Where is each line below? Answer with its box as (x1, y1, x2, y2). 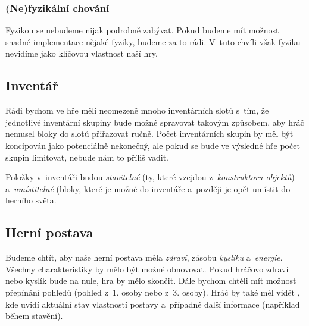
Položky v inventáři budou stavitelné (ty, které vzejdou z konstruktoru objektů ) (5, 171, 295, 183)
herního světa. (5, 194, 57, 206)
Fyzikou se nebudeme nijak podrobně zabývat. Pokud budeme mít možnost (5, 24, 279, 36)
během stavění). (5, 309, 63, 322)
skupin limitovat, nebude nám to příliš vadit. (5, 151, 169, 163)
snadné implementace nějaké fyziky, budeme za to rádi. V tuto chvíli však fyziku (5, 35, 301, 48)
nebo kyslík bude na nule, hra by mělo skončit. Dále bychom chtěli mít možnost (5, 274, 296, 287)
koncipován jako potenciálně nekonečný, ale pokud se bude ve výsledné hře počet (5, 139, 300, 151)
